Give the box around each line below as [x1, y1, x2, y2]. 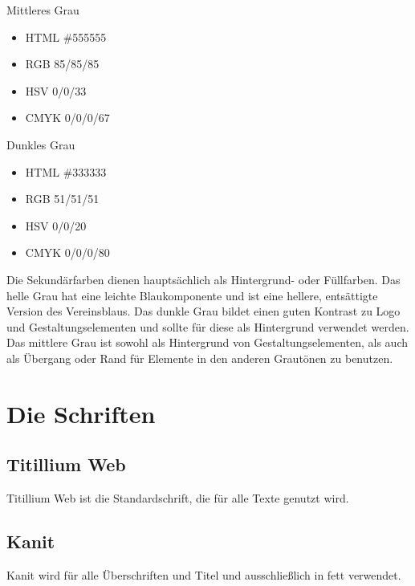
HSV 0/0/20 [25, 217, 87, 234]
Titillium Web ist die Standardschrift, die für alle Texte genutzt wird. [6, 490, 349, 507]
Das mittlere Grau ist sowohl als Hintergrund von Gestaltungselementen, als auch [6, 334, 409, 351]
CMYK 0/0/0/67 [25, 109, 110, 126]
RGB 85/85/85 [25, 55, 100, 72]
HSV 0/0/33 [25, 82, 87, 99]
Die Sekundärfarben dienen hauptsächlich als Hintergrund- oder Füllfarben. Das [6, 271, 401, 287]
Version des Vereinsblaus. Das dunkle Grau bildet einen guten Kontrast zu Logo [6, 303, 401, 319]
